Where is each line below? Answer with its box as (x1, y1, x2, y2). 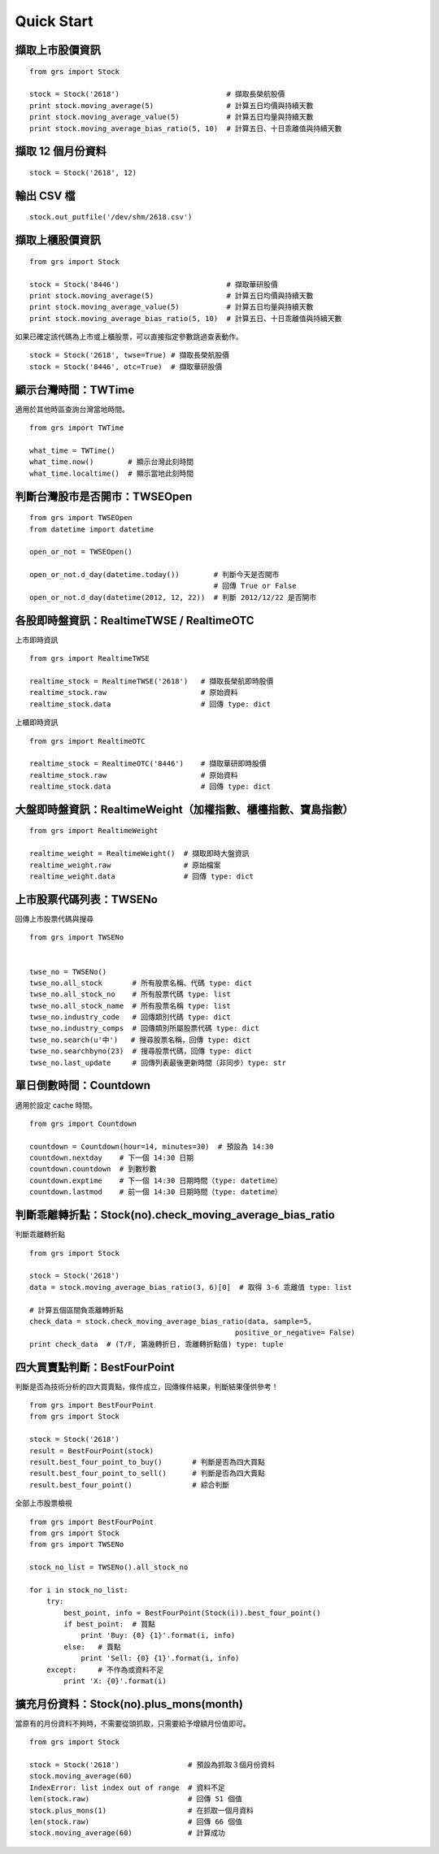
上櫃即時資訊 (15, 718, 59, 727)
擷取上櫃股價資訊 (15, 233, 101, 247)
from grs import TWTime (29, 423, 124, 432)
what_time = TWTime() (29, 445, 115, 455)
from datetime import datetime (29, 524, 154, 534)
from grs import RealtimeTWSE (29, 654, 150, 663)
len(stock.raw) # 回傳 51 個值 (29, 1795, 243, 1804)
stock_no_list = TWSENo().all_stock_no (29, 1563, 189, 1572)
